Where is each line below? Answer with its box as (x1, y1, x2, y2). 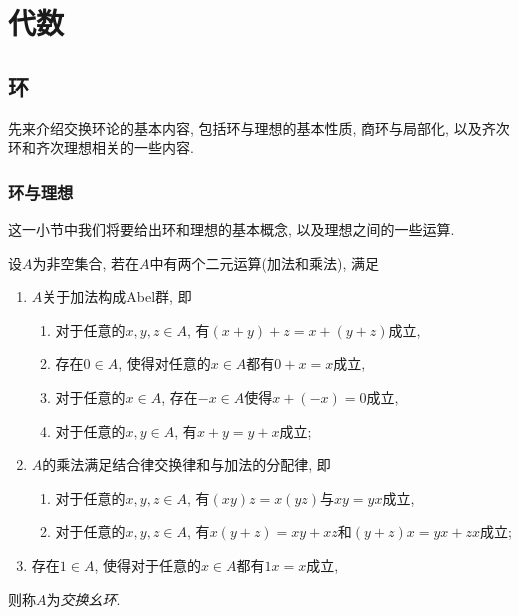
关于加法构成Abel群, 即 (42, 286, 192, 307)
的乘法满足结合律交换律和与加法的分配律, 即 (42, 454, 331, 475)
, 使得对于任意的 (94, 554, 201, 575)
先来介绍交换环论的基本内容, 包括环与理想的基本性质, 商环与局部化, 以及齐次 (8, 117, 510, 138)
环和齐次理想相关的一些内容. (8, 137, 194, 158)
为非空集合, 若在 (32, 252, 140, 273)
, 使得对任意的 (118, 353, 211, 374)
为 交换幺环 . (46, 588, 121, 609)
